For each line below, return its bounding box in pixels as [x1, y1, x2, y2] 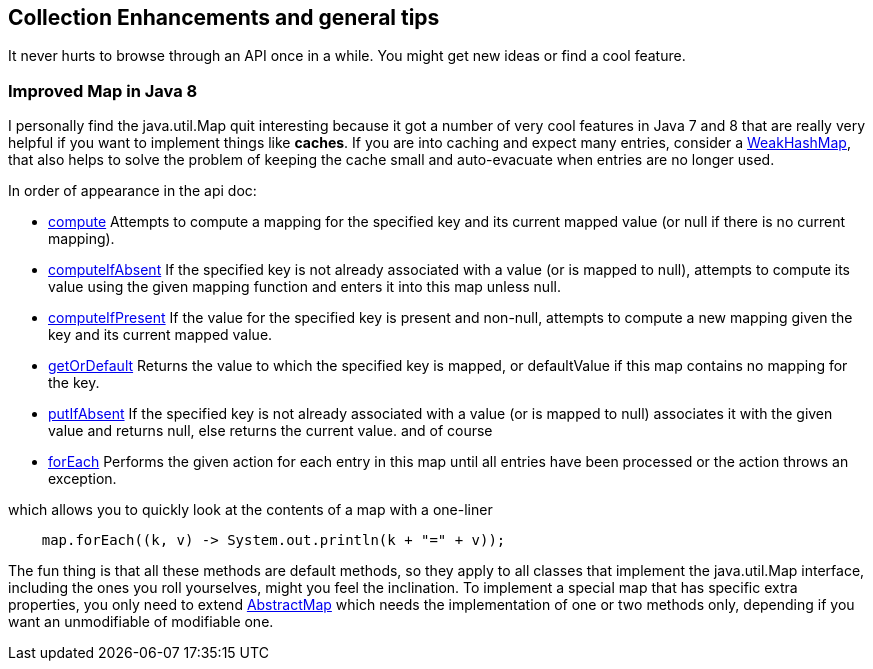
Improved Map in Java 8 [8, 80, 198, 101]
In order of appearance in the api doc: [8, 182, 257, 200]
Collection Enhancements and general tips [8, 5, 440, 30]
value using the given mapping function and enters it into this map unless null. [48, 278, 561, 296]
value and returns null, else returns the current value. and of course [48, 422, 493, 440]
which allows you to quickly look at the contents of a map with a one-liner [8, 501, 493, 519]
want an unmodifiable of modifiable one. [8, 613, 274, 631]
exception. [48, 470, 117, 488]
